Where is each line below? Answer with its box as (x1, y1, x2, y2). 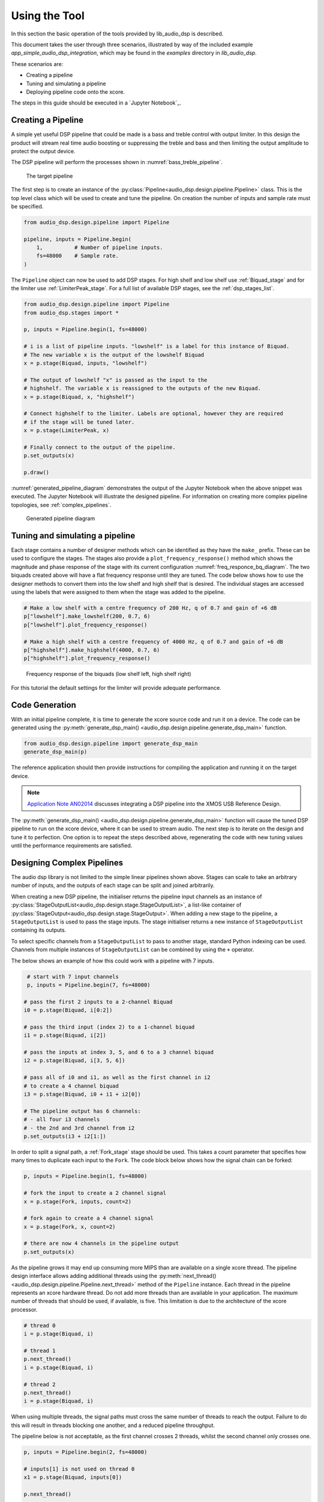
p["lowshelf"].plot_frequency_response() (23, 621, 148, 628)
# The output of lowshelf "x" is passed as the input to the (23, 376, 208, 383)
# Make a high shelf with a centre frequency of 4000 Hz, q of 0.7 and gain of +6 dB (23, 638, 283, 645)
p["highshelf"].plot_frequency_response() (23, 655, 151, 662)
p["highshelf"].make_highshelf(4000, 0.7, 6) (23, 646, 160, 653)
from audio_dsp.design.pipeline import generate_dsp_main (23, 740, 198, 747)
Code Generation (11, 700, 76, 710)
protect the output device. (11, 147, 76, 154)
